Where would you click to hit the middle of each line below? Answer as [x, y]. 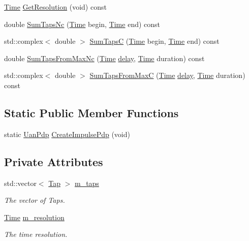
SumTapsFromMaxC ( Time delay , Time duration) [167, 75]
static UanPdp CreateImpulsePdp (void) [67, 134]
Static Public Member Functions [91, 112]
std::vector [20, 183]
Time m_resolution [34, 217]
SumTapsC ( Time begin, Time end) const [154, 41]
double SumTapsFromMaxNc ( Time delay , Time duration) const [104, 58]
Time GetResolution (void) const [55, 7]
